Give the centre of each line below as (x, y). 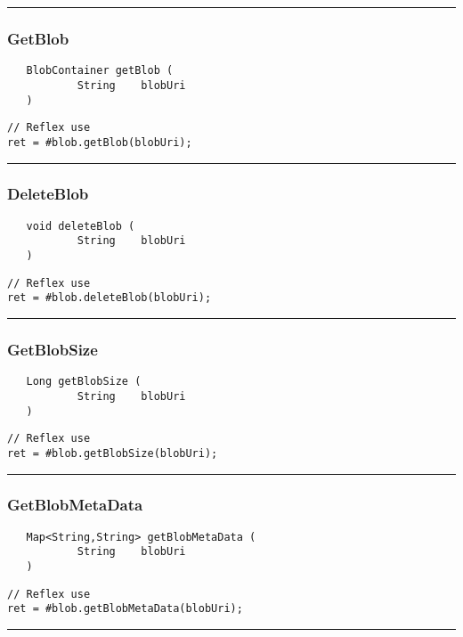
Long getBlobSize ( (84, 382)
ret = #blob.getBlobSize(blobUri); (113, 453)
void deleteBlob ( (81, 226)
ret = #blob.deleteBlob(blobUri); (110, 298)
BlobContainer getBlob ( (100, 71)
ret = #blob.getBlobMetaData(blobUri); (125, 609)
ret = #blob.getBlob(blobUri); (100, 142)
